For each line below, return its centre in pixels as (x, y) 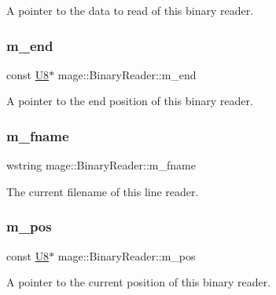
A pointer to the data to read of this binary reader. (130, 10)
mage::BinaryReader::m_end (127, 74)
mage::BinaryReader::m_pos (127, 255)
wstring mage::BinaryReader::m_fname (101, 165)
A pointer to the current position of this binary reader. (139, 282)
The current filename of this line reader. (103, 191)
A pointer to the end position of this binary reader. (130, 101)
